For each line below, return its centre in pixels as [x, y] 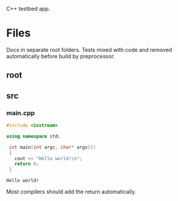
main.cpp [21, 113]
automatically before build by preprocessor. [61, 56]
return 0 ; [27, 164]
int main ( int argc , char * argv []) [52, 147]
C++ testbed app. [28, 9]
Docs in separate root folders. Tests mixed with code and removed [89, 49]
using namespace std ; [34, 136]
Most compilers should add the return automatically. [71, 192]
